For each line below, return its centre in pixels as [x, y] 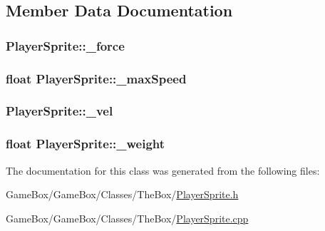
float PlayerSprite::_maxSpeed [96, 78]
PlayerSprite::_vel [60, 111]
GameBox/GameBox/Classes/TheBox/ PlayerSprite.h [122, 194]
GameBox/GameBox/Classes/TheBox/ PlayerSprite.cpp [127, 218]
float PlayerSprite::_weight [86, 144]
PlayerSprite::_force [65, 45]
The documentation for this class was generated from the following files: [163, 170]
